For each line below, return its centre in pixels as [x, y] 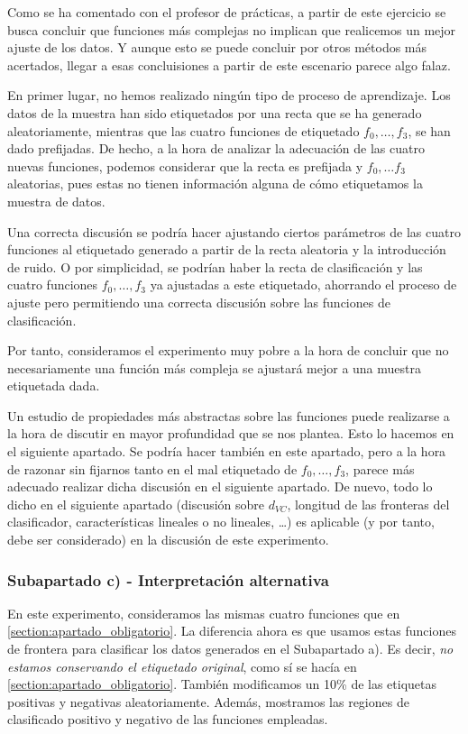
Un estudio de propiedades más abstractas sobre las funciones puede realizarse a [229, 415]
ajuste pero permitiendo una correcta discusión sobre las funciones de [199, 302]
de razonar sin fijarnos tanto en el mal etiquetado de [152, 468]
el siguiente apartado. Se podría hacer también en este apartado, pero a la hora [227, 451]
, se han [429, 130]
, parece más [380, 468]
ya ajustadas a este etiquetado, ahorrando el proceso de [303, 284]
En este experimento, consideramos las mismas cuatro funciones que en [204, 613]
